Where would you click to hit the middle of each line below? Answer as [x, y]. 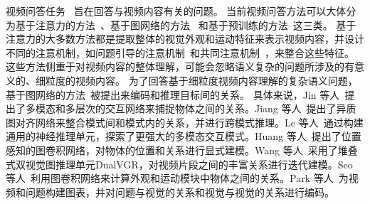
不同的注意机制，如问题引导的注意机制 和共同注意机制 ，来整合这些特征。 [180, 52]
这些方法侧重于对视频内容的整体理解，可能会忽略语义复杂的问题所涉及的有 [180, 66]
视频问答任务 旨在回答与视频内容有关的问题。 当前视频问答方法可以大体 [176, 11]
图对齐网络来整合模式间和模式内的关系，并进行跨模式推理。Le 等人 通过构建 [185, 122]
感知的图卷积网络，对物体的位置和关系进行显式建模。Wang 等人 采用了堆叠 [182, 150]
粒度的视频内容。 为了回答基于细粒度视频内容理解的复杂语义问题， [201, 80]
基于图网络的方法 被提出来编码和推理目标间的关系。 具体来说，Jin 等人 [173, 94]
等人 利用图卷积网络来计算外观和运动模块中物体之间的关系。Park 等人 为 [177, 178]
